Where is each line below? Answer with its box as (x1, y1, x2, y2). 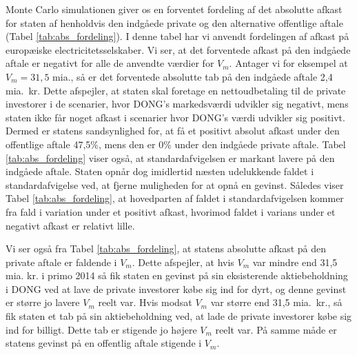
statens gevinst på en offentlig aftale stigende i (6, 336, 202, 350)
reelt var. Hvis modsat (98, 295, 192, 310)
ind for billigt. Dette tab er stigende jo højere (6, 322, 197, 336)
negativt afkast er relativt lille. (6, 218, 135, 232)
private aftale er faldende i (6, 254, 117, 269)
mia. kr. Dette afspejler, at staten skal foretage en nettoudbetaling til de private (6, 83, 346, 97)
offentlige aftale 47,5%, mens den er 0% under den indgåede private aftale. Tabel (6, 136, 346, 151)
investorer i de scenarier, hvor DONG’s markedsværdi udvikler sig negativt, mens (6, 97, 349, 111)
